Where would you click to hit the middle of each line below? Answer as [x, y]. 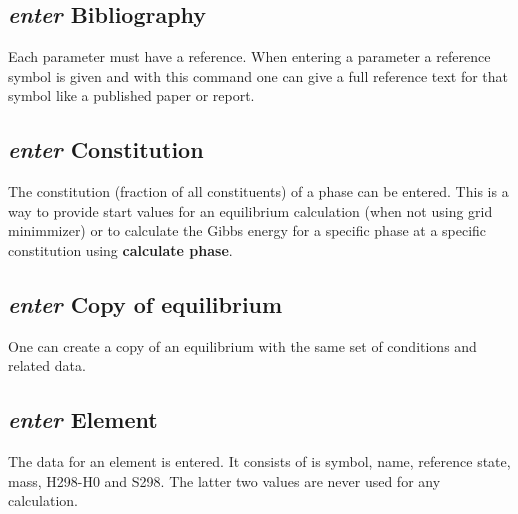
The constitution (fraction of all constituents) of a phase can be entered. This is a [258, 191]
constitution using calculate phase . [120, 249]
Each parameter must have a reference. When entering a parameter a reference [249, 56]
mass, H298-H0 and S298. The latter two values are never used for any [224, 480]
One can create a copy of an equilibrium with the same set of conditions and [242, 345]
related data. [47, 365]
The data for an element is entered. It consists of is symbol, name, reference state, [259, 461]
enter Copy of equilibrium [145, 303]
